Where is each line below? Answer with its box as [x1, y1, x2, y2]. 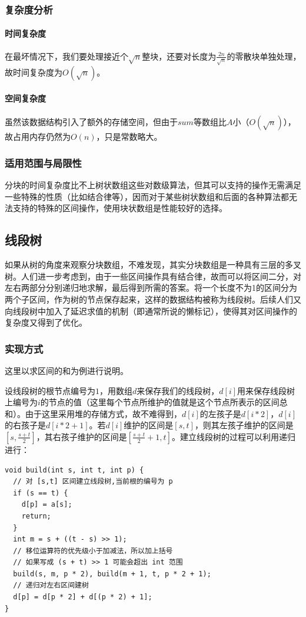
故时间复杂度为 [5, 65, 62, 78]
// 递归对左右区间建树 [13, 581, 89, 590]
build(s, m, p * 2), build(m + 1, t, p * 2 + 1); [13, 569, 211, 578]
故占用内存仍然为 [5, 130, 71, 143]
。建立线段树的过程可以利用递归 [171, 430, 295, 442]
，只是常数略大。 [96, 130, 162, 143]
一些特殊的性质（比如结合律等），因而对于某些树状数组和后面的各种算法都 [5, 190, 289, 202]
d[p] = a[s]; [21, 500, 72, 509]
